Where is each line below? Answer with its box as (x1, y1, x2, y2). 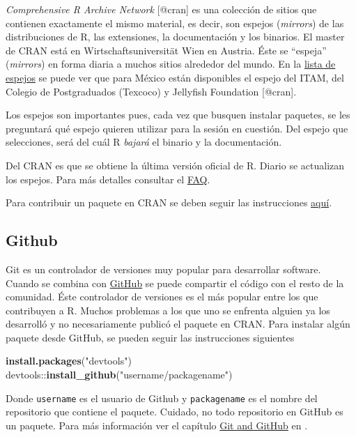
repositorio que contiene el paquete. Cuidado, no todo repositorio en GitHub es (6, 404, 343, 419)
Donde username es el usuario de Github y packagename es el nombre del (6, 390, 318, 405)
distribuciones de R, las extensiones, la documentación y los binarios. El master (6, 29, 345, 44)
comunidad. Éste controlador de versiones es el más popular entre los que (6, 289, 318, 304)
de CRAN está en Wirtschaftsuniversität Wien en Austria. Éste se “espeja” (6, 43, 327, 57)
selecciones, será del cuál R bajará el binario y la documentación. (6, 135, 282, 149)
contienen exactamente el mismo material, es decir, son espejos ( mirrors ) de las (6, 15, 344, 30)
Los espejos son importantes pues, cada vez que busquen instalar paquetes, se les (6, 107, 350, 122)
